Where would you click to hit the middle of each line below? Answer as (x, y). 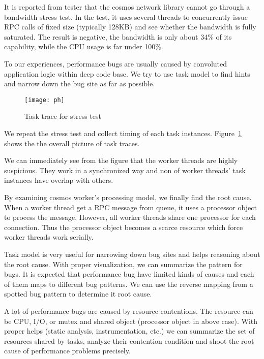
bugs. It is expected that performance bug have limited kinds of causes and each (129, 274)
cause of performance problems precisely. (67, 351)
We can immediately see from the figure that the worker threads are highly (121, 160)
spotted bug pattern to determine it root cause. (78, 294)
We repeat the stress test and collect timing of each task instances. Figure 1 (123, 133)
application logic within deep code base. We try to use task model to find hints (127, 73)
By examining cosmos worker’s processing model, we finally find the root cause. (128, 197)
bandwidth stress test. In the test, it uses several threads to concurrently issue (126, 17)
